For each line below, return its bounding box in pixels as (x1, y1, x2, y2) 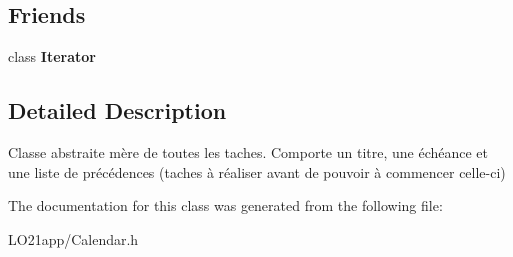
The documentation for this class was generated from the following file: (8, 195, 443, 216)
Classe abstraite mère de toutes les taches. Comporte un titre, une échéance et (8, 142, 489, 162)
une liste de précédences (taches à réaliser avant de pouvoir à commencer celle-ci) (8, 161, 506, 182)
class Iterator (8, 46, 96, 67)
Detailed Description (8, 95, 227, 126)
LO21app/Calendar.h (8, 228, 139, 249)
